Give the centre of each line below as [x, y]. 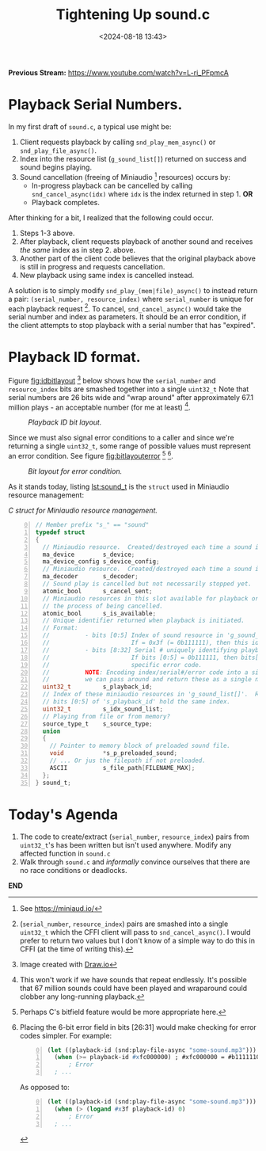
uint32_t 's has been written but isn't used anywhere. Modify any [125, 844]
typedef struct [60, 532]
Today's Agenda [63, 814]
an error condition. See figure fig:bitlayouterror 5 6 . [91, 455]
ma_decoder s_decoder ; [90, 577]
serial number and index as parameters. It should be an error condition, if [127, 317]
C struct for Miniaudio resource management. [83, 511]
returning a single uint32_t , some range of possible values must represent [129, 446]
